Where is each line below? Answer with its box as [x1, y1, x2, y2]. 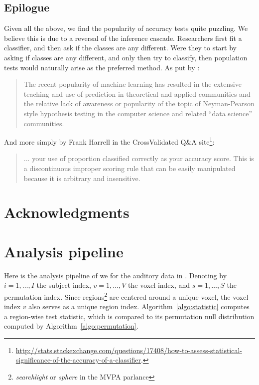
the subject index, [36, 280, 91, 290]
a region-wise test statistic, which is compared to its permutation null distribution [4, 311, 255, 321]
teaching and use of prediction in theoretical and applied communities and [23, 88, 251, 99]
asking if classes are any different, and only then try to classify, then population [4, 52, 248, 62]
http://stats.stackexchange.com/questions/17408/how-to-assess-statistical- [15, 345, 243, 355]
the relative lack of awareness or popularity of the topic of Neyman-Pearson [23, 98, 255, 109]
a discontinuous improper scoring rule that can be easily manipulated [23, 163, 236, 173]
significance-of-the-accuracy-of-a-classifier [15, 355, 141, 365]
